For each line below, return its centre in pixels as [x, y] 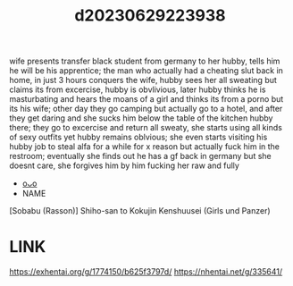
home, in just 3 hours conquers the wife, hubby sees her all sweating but [143, 80]
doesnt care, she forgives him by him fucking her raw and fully [124, 165]
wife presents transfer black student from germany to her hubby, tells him [145, 61]
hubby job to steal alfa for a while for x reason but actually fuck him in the [144, 147]
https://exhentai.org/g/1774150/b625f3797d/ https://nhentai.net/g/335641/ [146, 272]
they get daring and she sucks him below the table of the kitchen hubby [141, 118]
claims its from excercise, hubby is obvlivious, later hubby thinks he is [138, 89]
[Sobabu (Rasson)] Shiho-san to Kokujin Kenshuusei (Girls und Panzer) [140, 211]
